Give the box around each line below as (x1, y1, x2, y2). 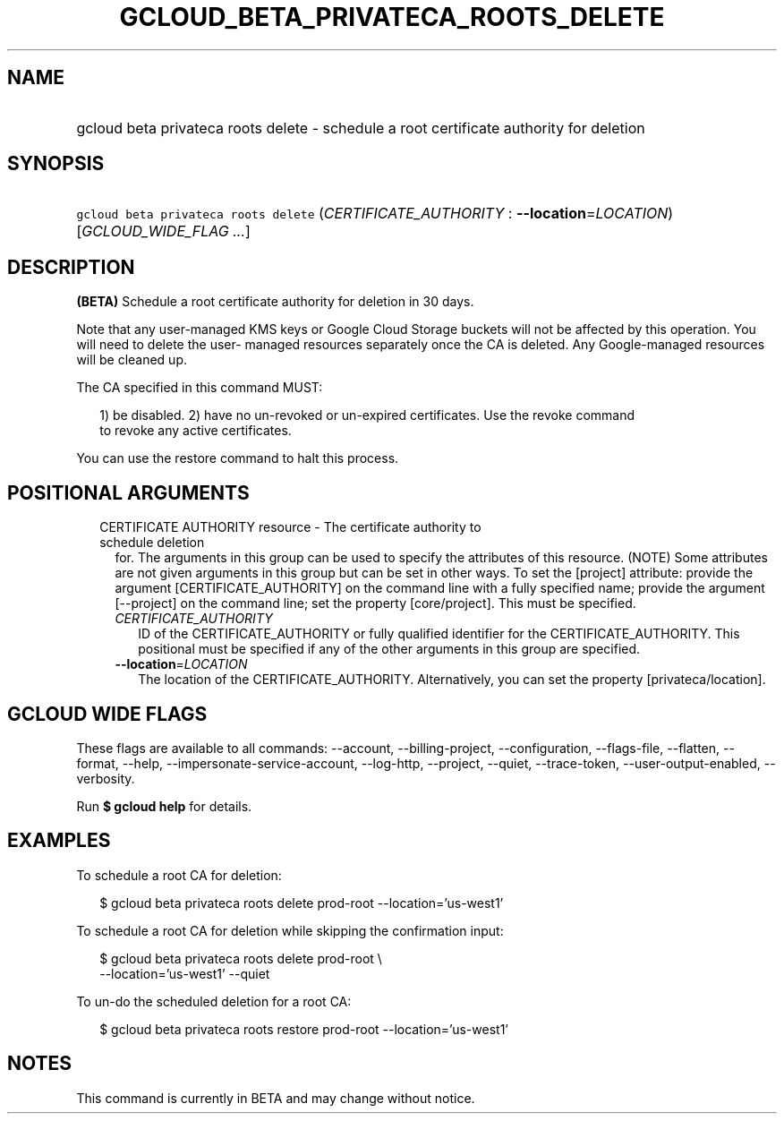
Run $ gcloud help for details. (76, 798, 252, 814)
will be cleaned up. (76, 352, 188, 368)
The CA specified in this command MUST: (76, 380, 323, 396)
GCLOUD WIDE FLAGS (7, 702, 208, 725)
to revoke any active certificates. (99, 423, 292, 439)
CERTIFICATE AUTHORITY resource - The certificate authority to (99, 519, 481, 535)
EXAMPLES (7, 829, 111, 852)
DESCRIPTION (7, 255, 135, 278)
